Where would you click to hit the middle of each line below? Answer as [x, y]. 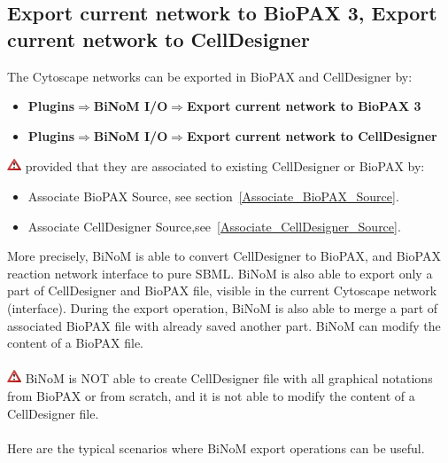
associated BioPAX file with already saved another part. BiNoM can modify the [224, 325]
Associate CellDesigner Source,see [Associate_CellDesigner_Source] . [214, 226]
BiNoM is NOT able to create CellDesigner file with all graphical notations [229, 378]
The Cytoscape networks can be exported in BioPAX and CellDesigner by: [210, 76]
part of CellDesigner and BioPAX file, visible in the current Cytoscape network [222, 290]
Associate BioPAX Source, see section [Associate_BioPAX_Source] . [213, 196]
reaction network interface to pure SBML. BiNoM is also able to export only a [220, 273]
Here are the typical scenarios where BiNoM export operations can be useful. [216, 447]
